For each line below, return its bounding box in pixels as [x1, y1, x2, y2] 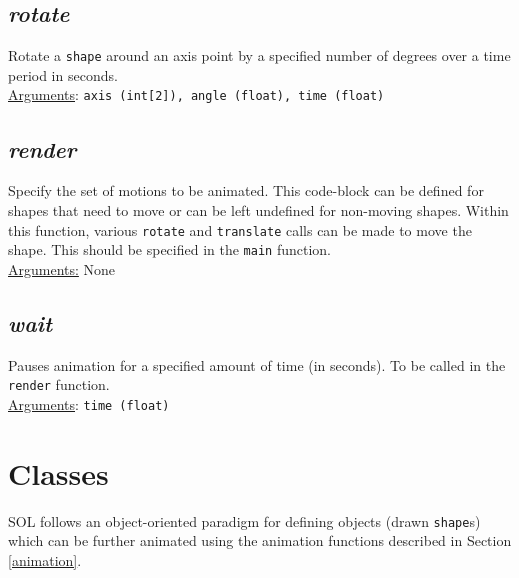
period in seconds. [8, 64, 118, 85]
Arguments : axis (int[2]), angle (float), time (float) [8, 84, 385, 105]
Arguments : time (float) [8, 393, 170, 414]
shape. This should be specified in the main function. [8, 239, 331, 260]
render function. [8, 374, 110, 395]
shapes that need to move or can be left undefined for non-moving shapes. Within [8, 199, 509, 220]
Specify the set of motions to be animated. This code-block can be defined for [8, 180, 484, 201]
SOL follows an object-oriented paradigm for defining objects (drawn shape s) [8, 510, 481, 531]
